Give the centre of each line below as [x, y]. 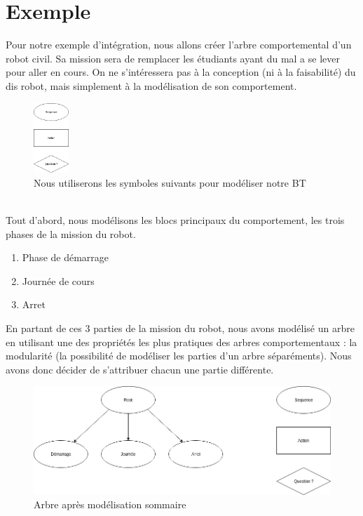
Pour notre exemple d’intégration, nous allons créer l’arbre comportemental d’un [179, 45]
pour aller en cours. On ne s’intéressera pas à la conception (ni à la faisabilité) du [181, 72]
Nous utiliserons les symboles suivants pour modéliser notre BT [170, 182]
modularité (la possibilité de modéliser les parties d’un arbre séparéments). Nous [179, 356]
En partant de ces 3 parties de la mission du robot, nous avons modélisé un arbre [180, 328]
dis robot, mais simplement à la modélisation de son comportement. [151, 85]
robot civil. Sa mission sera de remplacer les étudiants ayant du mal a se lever [173, 58]
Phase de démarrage [66, 257]
